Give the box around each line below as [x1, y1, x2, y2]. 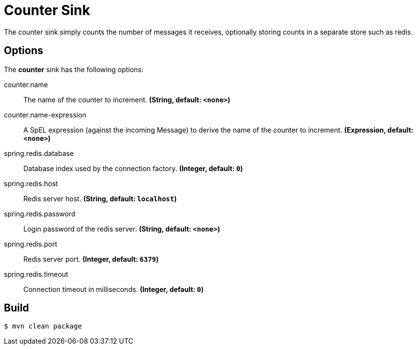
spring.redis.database [4, 149, 74, 157]
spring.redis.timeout [4, 270, 68, 278]
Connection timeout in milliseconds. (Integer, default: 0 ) [23, 285, 204, 293]
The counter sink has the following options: [4, 65, 144, 74]
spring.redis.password [4, 209, 76, 218]
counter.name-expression [4, 110, 87, 119]
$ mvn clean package [4, 322, 82, 330]
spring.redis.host [4, 179, 58, 188]
